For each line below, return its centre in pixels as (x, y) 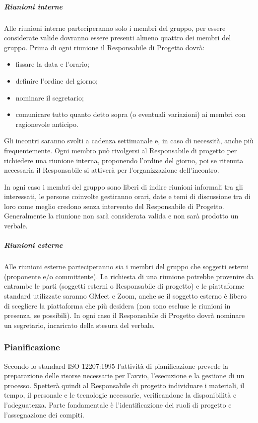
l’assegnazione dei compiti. (44, 414)
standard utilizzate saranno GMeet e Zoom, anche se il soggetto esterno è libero (126, 296)
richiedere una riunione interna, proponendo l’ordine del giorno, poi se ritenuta (124, 160)
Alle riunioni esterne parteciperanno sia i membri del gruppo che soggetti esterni (127, 266)
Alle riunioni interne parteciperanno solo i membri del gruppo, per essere (115, 28)
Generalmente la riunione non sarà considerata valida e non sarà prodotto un (121, 216)
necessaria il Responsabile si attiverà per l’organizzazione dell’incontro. (112, 170)
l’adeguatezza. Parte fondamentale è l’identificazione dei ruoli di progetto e (118, 404)
